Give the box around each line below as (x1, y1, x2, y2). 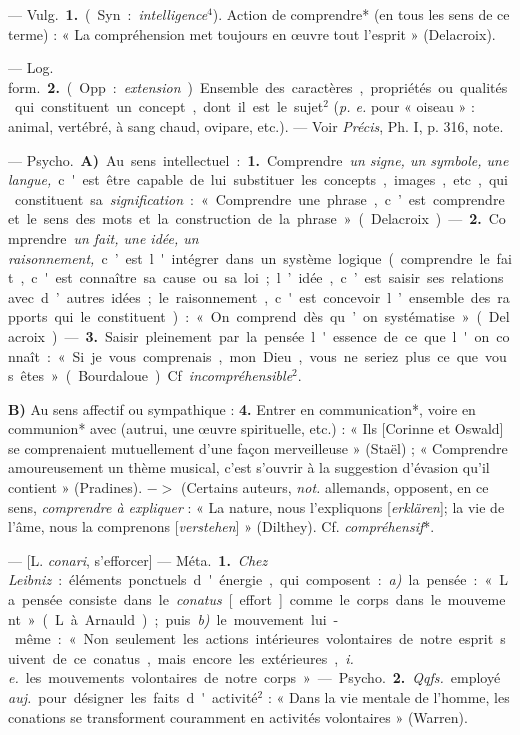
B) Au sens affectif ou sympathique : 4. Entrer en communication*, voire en (8, 398, 476, 419)
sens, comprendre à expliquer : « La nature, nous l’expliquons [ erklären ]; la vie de (8, 496, 505, 517)
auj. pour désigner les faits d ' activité (8, 687, 258, 707)
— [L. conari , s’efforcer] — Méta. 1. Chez (8, 549, 268, 570)
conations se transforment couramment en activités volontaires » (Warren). (8, 706, 468, 727)
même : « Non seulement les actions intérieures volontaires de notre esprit (14, 628, 494, 649)
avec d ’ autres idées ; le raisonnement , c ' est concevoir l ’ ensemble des (8, 286, 491, 307)
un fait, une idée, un (73, 227, 199, 248)
